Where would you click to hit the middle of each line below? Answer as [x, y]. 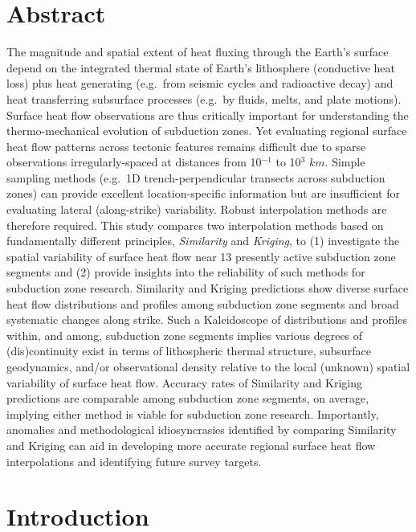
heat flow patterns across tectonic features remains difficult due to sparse [186, 146]
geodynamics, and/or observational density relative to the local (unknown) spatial [208, 366]
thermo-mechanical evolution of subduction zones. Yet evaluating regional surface [207, 131]
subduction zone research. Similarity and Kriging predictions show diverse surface [208, 288]
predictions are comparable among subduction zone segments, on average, [188, 398]
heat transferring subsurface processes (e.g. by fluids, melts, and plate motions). [204, 98]
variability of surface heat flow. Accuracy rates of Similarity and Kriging [184, 382]
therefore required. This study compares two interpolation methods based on [195, 225]
